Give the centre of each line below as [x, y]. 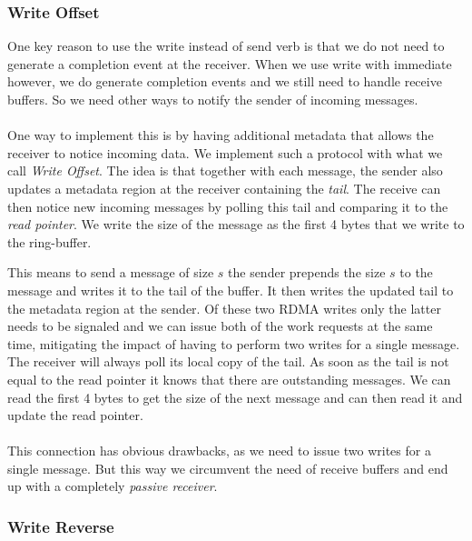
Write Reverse [61, 526]
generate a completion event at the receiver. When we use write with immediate [230, 63]
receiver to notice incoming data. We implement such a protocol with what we [225, 152]
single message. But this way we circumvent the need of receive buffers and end [228, 468]
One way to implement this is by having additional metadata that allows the [221, 135]
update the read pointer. [75, 415]
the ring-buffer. [49, 241]
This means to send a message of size [111, 272]
